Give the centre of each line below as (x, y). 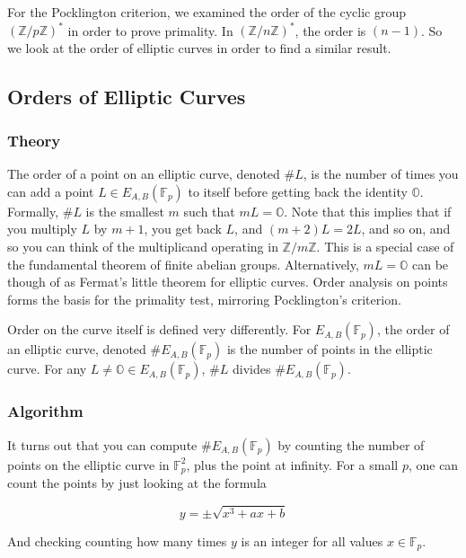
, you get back (183, 229)
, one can (433, 464)
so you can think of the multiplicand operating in (143, 247)
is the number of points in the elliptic (330, 349)
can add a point (51, 191)
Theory (34, 140)
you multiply (42, 229)
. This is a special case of (385, 247)
